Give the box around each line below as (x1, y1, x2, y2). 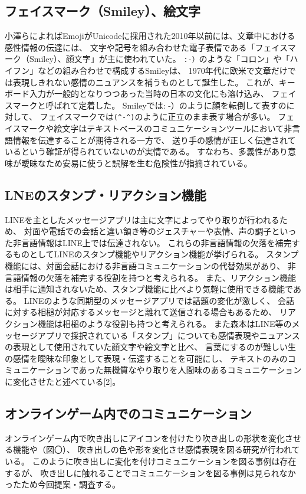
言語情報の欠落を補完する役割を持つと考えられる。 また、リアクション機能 (5, 271, 296, 283)
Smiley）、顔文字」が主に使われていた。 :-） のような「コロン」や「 (29, 53, 290, 65)
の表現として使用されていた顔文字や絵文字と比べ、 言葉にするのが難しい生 (5, 341, 296, 353)
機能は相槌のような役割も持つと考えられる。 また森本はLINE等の (37, 318, 292, 329)
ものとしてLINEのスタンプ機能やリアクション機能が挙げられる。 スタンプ (12, 248, 299, 260)
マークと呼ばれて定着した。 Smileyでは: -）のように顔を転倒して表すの (12, 99, 287, 111)
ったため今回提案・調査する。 (5, 478, 120, 490)
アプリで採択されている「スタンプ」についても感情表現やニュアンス (37, 329, 300, 341)
